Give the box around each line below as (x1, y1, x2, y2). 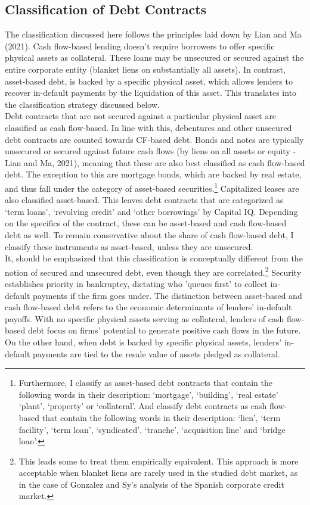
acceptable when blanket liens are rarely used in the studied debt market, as (18, 466, 298, 479)
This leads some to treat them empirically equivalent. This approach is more (18, 454, 299, 467)
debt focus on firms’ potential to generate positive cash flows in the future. (27, 324, 301, 336)
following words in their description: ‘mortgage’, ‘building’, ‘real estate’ (18, 388, 278, 400)
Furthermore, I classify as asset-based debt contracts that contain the (18, 376, 272, 389)
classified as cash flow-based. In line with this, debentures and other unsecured (5, 121, 292, 133)
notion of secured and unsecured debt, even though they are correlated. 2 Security (5, 264, 302, 278)
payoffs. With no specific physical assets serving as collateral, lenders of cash (5, 312, 284, 325)
